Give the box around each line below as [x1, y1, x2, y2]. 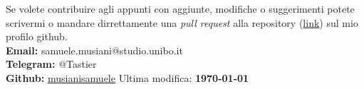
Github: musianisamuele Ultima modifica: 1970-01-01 [6, 70, 249, 85]
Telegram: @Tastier [6, 57, 97, 71]
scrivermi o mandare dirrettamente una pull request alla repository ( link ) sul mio [6, 15, 358, 30]
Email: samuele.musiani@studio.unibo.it [6, 42, 183, 57]
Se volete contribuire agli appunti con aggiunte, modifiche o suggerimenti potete [6, 1, 355, 16]
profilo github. [6, 29, 68, 44]
